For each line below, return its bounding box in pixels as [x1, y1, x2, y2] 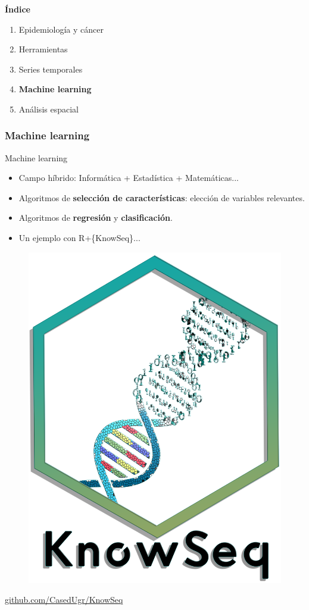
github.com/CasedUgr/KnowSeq [5, 593, 123, 606]
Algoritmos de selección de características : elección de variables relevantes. [18, 191, 305, 204]
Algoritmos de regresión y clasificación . [18, 211, 173, 224]
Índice [5, 2, 30, 15]
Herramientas [18, 43, 68, 55]
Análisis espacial [18, 102, 79, 115]
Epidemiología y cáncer [18, 23, 104, 35]
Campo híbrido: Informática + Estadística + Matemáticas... [18, 171, 239, 184]
